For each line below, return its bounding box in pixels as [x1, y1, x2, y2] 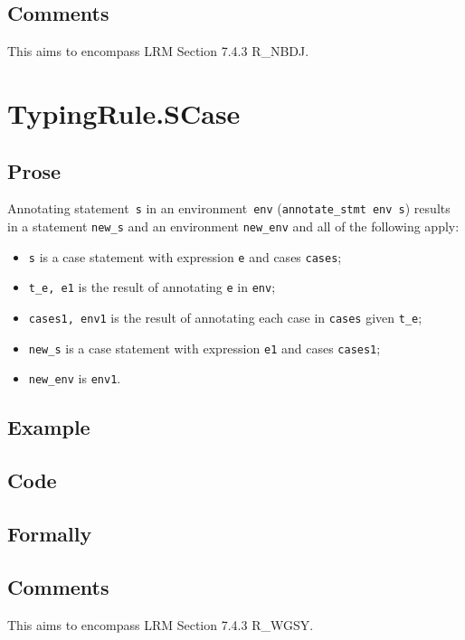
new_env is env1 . [28, 369, 121, 388]
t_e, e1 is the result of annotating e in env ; [28, 278, 276, 296]
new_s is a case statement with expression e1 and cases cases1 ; [28, 338, 381, 357]
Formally [7, 519, 92, 547]
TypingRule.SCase [7, 94, 241, 131]
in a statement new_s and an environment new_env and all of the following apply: [7, 217, 460, 236]
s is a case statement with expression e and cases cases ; [28, 247, 342, 266]
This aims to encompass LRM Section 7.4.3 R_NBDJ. [7, 42, 309, 61]
